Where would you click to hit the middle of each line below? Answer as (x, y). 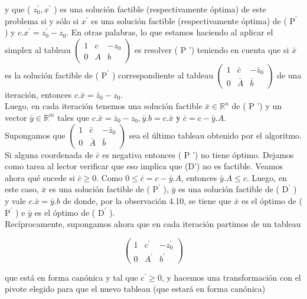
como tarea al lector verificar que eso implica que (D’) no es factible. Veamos (144, 166)
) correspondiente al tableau (163, 75)
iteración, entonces (38, 94)
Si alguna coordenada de (49, 154)
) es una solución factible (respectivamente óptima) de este (160, 9)
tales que (74, 117)
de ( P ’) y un (257, 106)
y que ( (18, 9)
